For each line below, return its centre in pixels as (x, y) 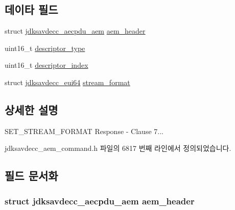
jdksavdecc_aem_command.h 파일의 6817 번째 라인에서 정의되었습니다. (118, 148)
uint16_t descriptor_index (46, 65)
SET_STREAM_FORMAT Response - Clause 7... (84, 131)
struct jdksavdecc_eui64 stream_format (67, 82)
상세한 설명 (31, 109)
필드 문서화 (31, 176)
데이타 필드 (31, 9)
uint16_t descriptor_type (45, 48)
